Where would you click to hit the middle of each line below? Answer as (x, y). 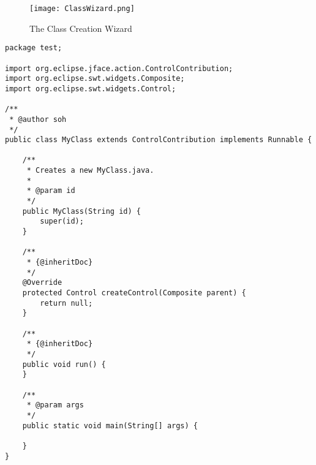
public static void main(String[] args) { (110, 425)
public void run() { (64, 364)
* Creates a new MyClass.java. (90, 171)
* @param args (55, 405)
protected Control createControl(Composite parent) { (134, 293)
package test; (34, 48)
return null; (66, 303)
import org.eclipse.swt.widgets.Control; (91, 89)
